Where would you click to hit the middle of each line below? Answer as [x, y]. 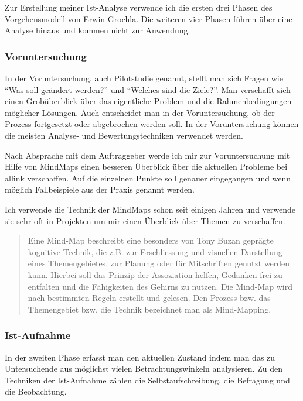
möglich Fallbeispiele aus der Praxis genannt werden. [100, 189]
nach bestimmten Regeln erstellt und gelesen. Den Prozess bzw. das [149, 298]
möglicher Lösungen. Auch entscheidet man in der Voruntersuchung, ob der [140, 112]
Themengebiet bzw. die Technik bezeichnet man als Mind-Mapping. [149, 309]
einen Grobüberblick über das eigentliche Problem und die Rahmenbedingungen [148, 101]
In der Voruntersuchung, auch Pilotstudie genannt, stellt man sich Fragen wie [144, 78]
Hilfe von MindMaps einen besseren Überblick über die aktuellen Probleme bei [146, 167]
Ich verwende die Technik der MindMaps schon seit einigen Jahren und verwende [150, 209]
